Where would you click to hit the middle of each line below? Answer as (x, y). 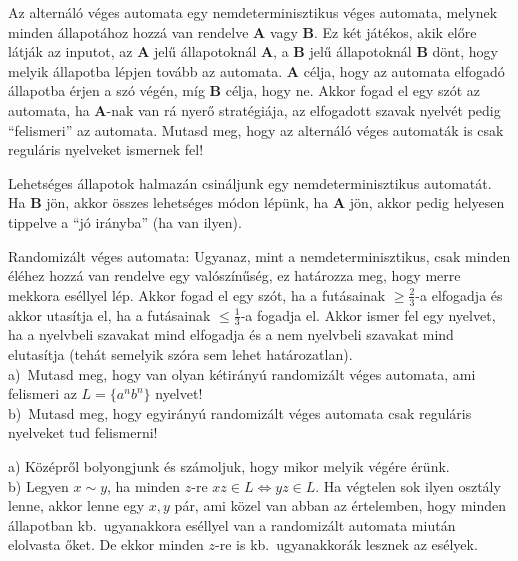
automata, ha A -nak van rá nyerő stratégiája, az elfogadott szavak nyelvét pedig (254, 109)
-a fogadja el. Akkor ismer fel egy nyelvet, (368, 314)
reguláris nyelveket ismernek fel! (106, 149)
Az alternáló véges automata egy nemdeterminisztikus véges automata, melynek (253, 12)
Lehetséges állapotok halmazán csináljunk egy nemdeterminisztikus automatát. (250, 182)
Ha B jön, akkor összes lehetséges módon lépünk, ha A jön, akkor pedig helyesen (256, 202)
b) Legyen (38, 485)
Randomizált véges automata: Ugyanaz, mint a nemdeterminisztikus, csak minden (259, 255)
